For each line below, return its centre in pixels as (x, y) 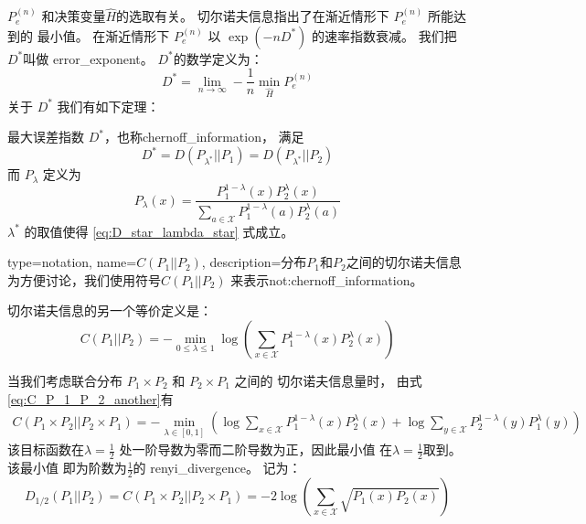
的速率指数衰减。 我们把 (384, 35)
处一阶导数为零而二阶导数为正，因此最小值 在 (256, 449)
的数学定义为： (218, 58)
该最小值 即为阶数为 (67, 468)
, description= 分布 (254, 262)
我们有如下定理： (108, 106)
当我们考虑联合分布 (65, 381)
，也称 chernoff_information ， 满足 (204, 137)
